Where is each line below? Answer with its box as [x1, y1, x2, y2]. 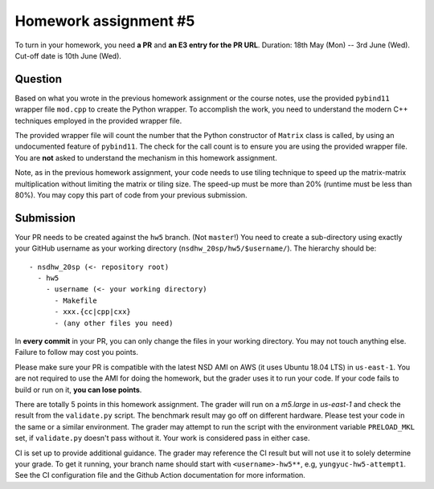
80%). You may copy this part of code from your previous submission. [14, 189, 248, 200]
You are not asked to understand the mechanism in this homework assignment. [14, 153, 277, 162]
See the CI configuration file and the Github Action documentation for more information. [14, 471, 305, 480]
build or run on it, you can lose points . [14, 385, 142, 394]
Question [14, 72, 62, 86]
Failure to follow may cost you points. [14, 348, 138, 357]
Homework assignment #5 [14, 12, 195, 30]
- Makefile [54, 295, 97, 305]
